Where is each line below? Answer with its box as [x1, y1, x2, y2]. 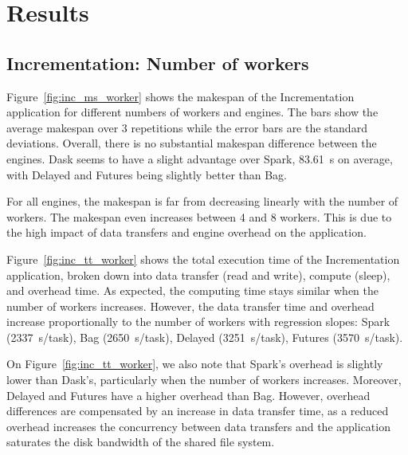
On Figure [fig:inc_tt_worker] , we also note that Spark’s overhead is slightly [6, 355, 383, 372]
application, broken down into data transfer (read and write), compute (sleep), [6, 266, 390, 283]
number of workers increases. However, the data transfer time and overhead [6, 297, 375, 314]
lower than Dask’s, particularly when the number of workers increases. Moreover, [6, 371, 402, 388]
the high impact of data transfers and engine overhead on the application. [6, 224, 367, 241]
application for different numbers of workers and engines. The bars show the [6, 104, 379, 120]
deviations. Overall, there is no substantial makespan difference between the [6, 135, 377, 151]
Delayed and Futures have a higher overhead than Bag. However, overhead [6, 386, 371, 403]
